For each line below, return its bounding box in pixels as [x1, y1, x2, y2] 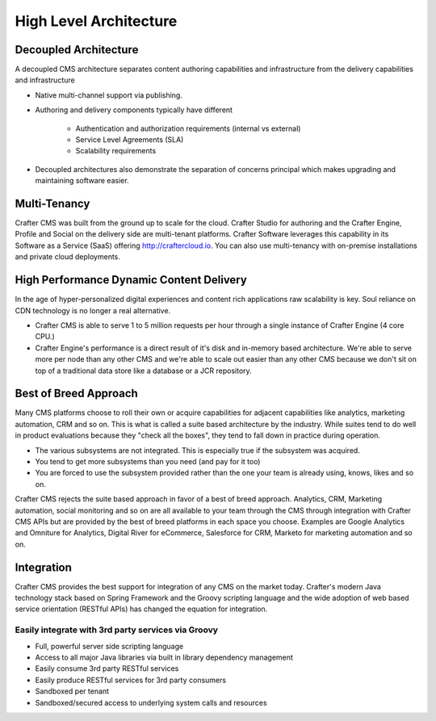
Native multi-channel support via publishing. [35, 90, 183, 100]
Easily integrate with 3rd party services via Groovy [15, 624, 218, 635]
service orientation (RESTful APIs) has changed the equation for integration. [15, 604, 268, 614]
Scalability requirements [75, 146, 157, 156]
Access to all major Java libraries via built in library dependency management [35, 652, 294, 662]
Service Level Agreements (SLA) [75, 135, 184, 145]
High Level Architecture [15, 12, 178, 30]
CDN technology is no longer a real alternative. [15, 305, 171, 315]
